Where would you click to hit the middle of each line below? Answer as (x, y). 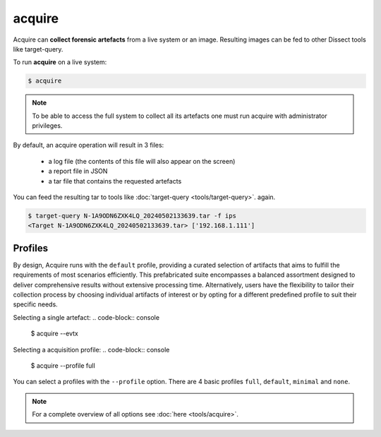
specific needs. (35, 304)
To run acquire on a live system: (60, 62)
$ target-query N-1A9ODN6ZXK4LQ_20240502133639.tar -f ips (132, 216)
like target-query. (38, 49)
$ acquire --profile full (63, 366)
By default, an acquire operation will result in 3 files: (89, 145)
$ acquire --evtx (55, 334)
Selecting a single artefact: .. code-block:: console (86, 317)
